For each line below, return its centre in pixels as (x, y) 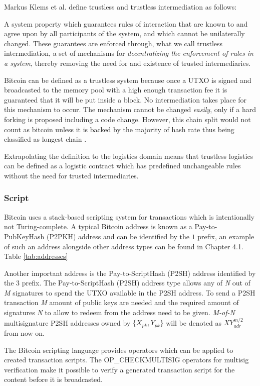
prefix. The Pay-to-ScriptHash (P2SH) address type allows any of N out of (136, 283)
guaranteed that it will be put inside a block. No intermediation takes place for (125, 99)
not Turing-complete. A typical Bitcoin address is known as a (98, 226)
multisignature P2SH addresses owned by (67, 322)
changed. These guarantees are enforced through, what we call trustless (113, 43)
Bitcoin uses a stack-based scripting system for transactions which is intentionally (129, 216)
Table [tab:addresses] (36, 256)
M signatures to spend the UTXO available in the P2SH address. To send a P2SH (130, 292)
